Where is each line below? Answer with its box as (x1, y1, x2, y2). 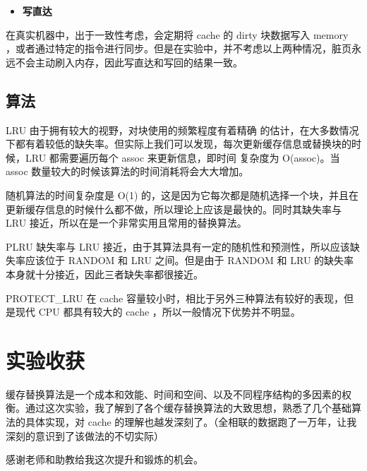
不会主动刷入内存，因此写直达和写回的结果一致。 (15, 54, 243, 69)
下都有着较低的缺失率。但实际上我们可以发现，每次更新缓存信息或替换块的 (6, 136, 351, 151)
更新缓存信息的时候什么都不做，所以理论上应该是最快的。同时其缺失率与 (6, 201, 342, 216)
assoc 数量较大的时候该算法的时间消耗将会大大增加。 (6, 164, 249, 179)
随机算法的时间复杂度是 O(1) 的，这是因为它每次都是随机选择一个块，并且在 (6, 187, 359, 202)
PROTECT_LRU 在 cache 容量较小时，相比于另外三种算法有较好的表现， (6, 290, 344, 305)
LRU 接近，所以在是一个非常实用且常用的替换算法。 (6, 215, 247, 230)
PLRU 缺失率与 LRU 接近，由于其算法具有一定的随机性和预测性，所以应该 (6, 239, 350, 254)
